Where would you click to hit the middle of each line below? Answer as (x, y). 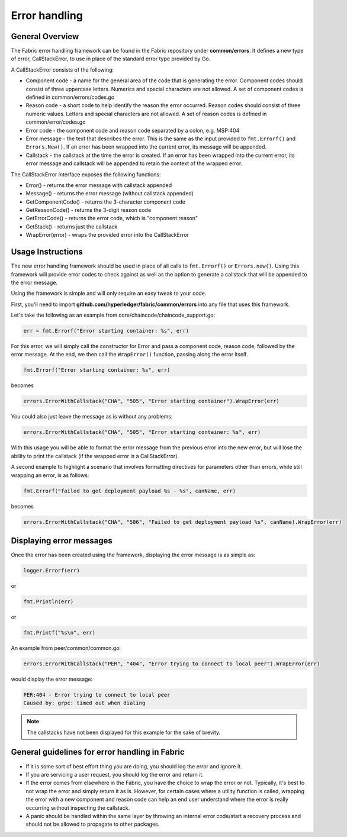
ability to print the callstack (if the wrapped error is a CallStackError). (95, 456)
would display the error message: (52, 679)
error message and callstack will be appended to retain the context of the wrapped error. (134, 163)
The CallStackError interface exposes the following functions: (86, 174)
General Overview (45, 36)
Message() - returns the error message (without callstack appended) (110, 194)
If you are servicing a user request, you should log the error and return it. (115, 774)
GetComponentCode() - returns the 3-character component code (106, 202)
